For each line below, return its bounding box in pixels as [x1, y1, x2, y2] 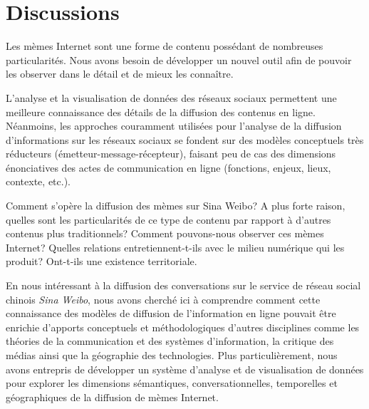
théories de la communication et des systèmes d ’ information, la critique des [6, 333, 334, 348]
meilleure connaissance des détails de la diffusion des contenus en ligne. [6, 104, 316, 119]
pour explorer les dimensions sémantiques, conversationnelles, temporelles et [6, 376, 338, 390]
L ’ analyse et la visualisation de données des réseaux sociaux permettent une [6, 90, 337, 105]
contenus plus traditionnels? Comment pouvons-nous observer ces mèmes [6, 226, 324, 241]
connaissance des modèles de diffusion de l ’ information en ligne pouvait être [6, 306, 336, 321]
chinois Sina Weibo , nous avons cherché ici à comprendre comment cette [6, 291, 321, 306]
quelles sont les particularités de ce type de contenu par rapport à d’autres [6, 212, 331, 227]
